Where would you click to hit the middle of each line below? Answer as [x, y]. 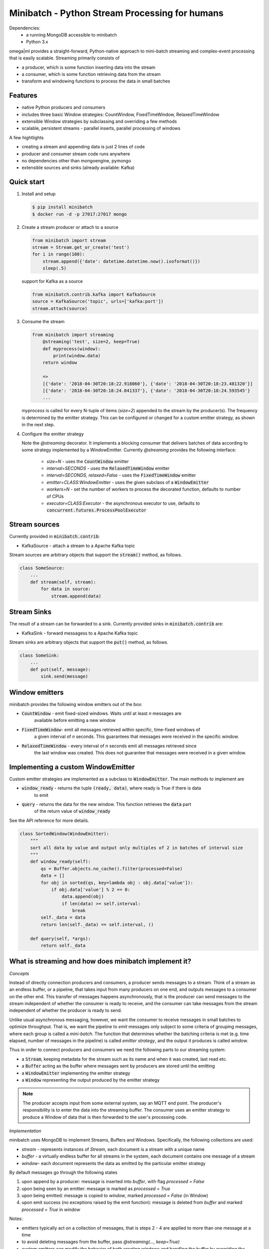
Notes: [16, 1219]
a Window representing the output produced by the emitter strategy [91, 1080]
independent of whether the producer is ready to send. [66, 1010]
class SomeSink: [40, 655]
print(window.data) [77, 356]
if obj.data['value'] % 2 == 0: [91, 890]
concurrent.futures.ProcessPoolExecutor [97, 510]
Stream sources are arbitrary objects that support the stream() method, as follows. [96, 555]
